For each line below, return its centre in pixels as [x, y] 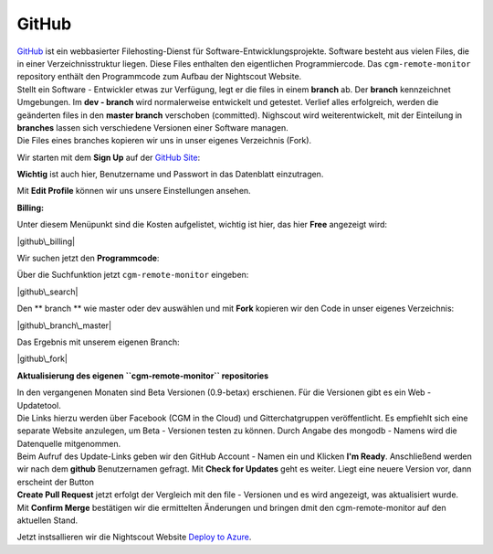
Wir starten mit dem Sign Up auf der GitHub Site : [109, 157]
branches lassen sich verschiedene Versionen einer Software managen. [153, 127]
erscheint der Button [56, 482]
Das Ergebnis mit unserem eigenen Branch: [98, 342]
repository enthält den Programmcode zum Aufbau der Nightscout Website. [159, 77]
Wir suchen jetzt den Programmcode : [88, 258]
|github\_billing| [46, 241]
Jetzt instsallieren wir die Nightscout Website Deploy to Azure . [134, 537]
